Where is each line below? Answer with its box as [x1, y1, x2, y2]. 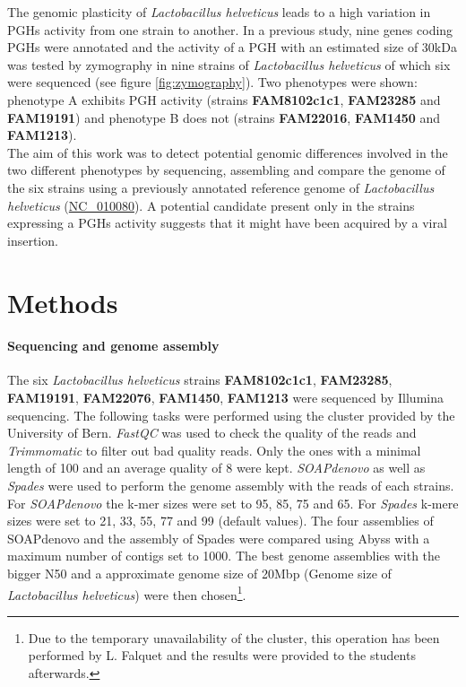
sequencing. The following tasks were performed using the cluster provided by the [7, 405, 455, 424]
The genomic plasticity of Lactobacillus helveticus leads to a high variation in [7, 3, 431, 21]
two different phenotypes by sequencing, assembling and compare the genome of [7, 161, 445, 179]
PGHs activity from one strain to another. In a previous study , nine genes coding [7, 20, 453, 39]
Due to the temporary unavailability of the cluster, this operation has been [28, 628, 440, 647]
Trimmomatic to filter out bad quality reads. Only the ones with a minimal [7, 440, 421, 459]
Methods [7, 283, 118, 320]
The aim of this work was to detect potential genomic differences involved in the [7, 143, 448, 161]
